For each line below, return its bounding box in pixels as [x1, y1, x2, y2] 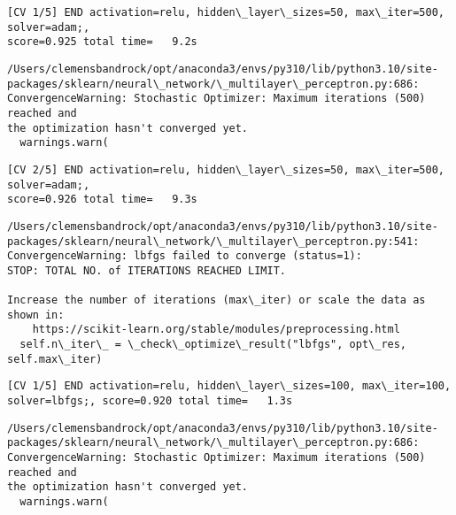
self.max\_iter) [7, 352, 103, 365]
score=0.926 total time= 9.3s [7, 193, 197, 206]
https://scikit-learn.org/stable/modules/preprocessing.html [32, 323, 400, 336]
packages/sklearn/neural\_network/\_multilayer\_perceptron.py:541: [7, 234, 420, 248]
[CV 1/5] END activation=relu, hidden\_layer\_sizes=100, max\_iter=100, [7, 380, 452, 393]
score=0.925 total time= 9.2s [7, 35, 197, 49]
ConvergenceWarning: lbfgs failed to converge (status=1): [7, 250, 362, 263]
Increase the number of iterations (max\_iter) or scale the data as [7, 294, 426, 307]
